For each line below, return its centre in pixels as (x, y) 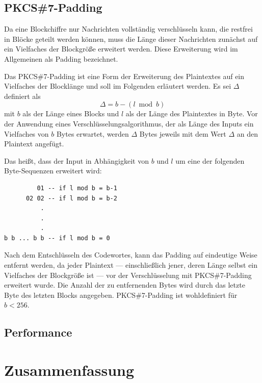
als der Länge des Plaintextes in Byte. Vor (192, 113)
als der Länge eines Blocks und (71, 113)
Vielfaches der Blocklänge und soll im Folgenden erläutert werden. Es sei (118, 86)
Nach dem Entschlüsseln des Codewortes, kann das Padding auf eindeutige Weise (131, 255)
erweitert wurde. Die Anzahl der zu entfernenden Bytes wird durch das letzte (125, 285)
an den (247, 133)
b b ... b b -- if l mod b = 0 (57, 238)
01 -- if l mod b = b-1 (77, 188)
